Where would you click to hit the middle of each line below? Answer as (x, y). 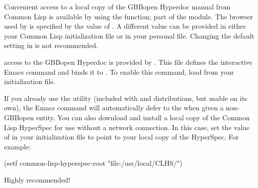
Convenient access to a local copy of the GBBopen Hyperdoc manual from (117, 6)
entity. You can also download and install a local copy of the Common (143, 117)
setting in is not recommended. (51, 45)
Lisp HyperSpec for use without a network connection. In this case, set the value (127, 127)
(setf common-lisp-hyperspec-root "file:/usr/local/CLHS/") (93, 163)
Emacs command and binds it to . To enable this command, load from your (119, 71)
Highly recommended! (37, 179)
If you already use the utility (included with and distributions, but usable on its (126, 98)
